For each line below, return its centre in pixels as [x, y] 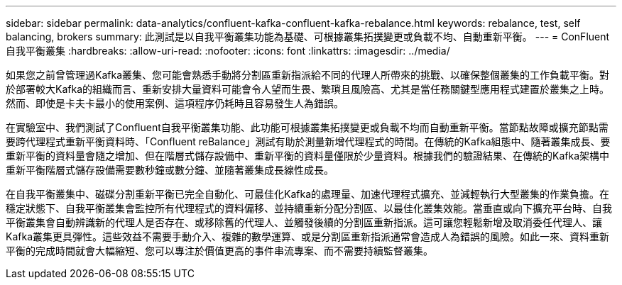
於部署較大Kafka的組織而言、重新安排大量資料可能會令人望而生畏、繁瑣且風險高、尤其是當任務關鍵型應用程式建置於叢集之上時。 [307, 89]
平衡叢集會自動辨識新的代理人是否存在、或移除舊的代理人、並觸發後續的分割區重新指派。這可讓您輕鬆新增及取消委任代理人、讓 [304, 222]
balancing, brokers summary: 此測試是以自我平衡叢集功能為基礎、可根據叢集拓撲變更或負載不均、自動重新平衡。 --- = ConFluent [308, 37]
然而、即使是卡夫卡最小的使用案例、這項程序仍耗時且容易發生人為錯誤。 [175, 103]
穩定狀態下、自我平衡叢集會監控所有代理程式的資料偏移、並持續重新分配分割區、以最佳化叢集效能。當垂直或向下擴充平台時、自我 [309, 208]
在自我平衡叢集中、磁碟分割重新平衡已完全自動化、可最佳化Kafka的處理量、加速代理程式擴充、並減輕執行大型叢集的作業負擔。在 [307, 194]
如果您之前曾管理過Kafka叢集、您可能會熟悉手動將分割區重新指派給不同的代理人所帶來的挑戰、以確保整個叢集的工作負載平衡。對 [307, 75]
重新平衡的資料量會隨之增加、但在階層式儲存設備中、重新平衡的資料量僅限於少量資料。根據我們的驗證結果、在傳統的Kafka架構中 [307, 156]
